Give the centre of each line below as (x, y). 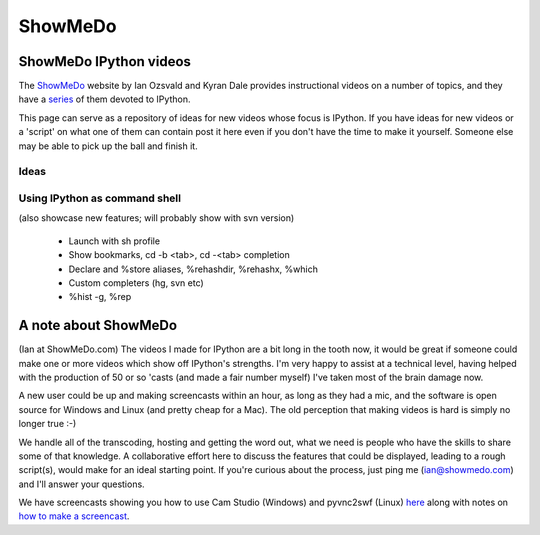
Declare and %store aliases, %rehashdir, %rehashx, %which (193, 269)
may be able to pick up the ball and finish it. (108, 146)
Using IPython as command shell (100, 198)
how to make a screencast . (74, 516)
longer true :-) (47, 424)
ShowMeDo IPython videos (105, 61)
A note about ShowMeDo (98, 325)
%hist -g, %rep (100, 297)
